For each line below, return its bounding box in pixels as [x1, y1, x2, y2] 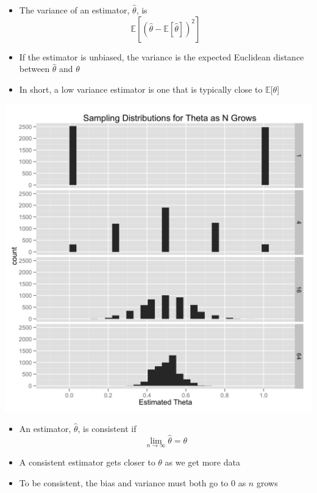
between [19, 62, 50, 75]
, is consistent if [77, 422, 137, 434]
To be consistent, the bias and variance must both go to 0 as [19, 476, 246, 489]
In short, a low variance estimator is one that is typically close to [19, 82, 263, 95]
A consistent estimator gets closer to [19, 456, 155, 468]
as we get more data [165, 456, 240, 468]
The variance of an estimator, [19, 4, 130, 16]
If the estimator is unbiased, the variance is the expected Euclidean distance [19, 50, 304, 63]
